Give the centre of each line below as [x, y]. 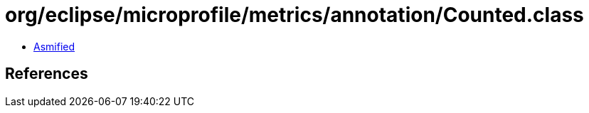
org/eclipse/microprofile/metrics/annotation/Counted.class [294, 15]
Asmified [54, 46]
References [47, 74]
